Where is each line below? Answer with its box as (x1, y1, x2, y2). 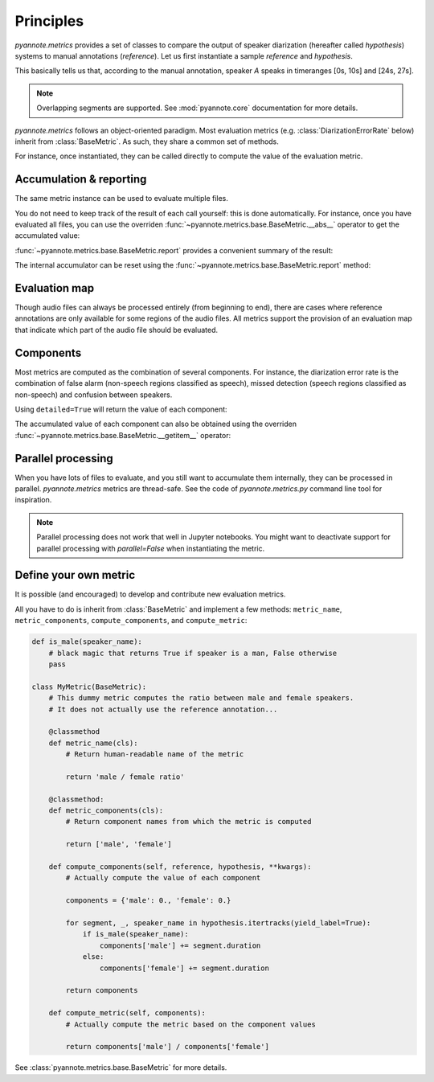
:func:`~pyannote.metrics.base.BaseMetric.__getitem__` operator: (14, 430, 231, 440)
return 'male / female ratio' (65, 772, 185, 781)
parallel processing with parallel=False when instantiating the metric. (36, 543, 265, 553)
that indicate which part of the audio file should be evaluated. (14, 325, 219, 334)
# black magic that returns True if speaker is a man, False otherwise (48, 648, 338, 658)
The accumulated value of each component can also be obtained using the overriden (14, 419, 297, 429)
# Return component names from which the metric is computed (65, 817, 312, 826)
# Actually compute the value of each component (65, 873, 261, 883)
